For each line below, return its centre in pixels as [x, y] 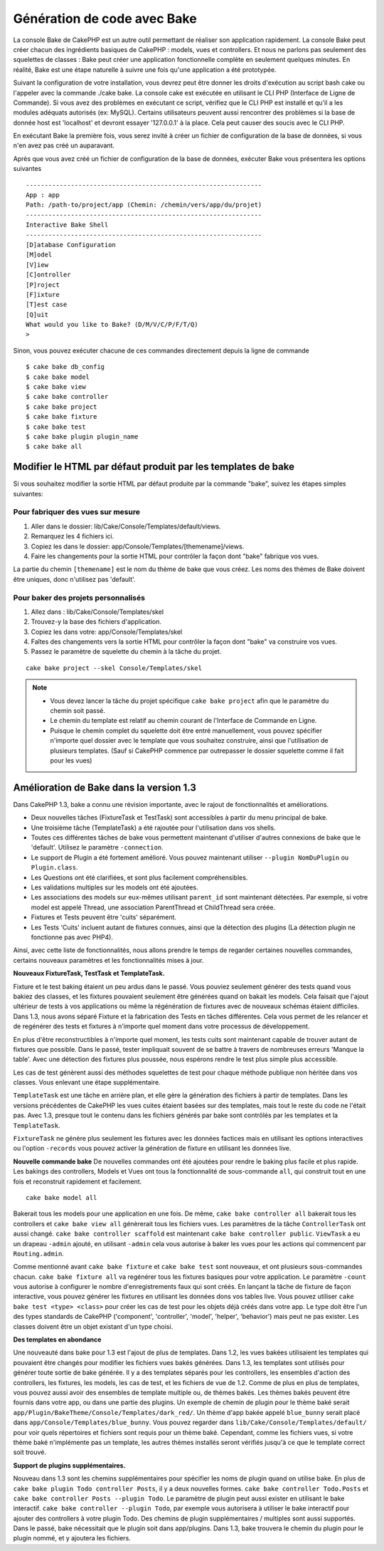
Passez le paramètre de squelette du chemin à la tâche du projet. [126, 652]
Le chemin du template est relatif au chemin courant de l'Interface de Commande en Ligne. [183, 721]
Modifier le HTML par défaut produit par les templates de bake [154, 467]
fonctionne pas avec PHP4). [72, 937]
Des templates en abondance [57, 1339]
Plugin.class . [54, 867]
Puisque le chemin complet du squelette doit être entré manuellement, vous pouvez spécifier [186, 731]
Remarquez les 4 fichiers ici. [73, 536]
